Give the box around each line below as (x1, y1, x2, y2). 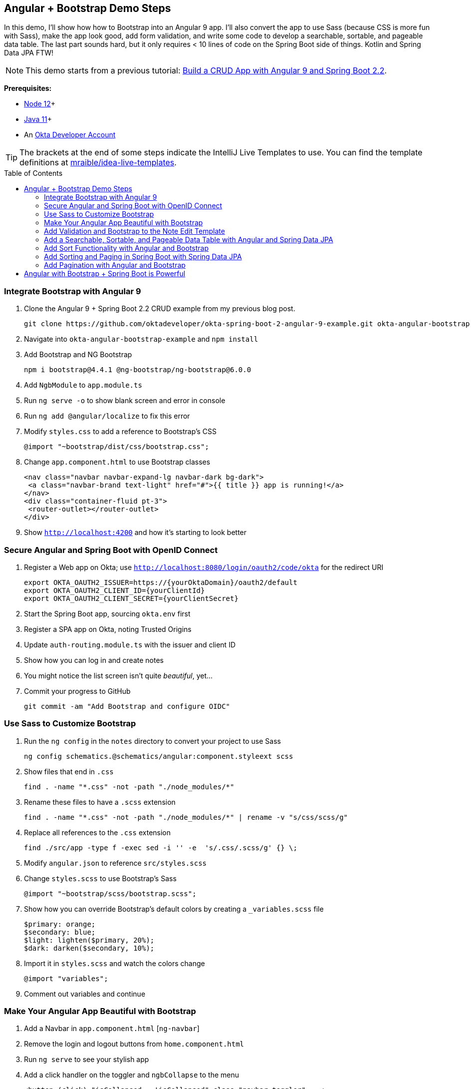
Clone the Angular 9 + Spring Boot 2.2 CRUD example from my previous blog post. (24, 304, 295, 313)
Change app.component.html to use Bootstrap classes (24, 458, 211, 467)
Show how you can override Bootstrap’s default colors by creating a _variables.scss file (24, 904, 324, 913)
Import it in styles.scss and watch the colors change (24, 959, 205, 968)
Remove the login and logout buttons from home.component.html (24, 1040, 244, 1049)
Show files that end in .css (24, 767, 114, 776)
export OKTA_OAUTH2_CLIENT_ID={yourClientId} (24, 586, 205, 594)
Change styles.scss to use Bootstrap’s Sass (24, 874, 177, 883)
